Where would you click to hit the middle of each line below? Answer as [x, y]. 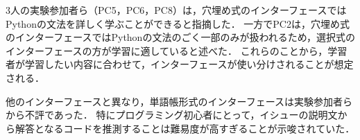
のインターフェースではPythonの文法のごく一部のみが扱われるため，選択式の [180, 37]
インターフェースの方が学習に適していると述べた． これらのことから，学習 [177, 50]
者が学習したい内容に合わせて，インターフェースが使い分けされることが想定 [180, 64]
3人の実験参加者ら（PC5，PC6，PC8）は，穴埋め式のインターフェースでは [176, 10]
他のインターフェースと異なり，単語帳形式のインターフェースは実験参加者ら [179, 101]
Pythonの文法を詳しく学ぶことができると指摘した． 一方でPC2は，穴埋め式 [178, 23]
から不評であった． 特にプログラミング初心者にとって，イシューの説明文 [172, 115]
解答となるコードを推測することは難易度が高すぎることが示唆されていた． [185, 128]
